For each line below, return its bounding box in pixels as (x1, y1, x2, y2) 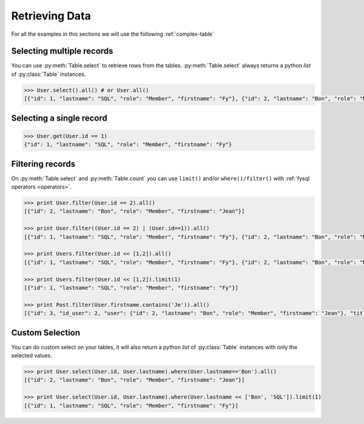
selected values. (11, 352, 53, 359)
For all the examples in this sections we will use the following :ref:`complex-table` (11, 30, 215, 38)
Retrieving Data (11, 9, 91, 22)
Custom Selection (11, 328, 81, 338)
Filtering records (11, 158, 76, 169)
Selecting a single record (11, 113, 107, 123)
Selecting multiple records (11, 46, 113, 56)
